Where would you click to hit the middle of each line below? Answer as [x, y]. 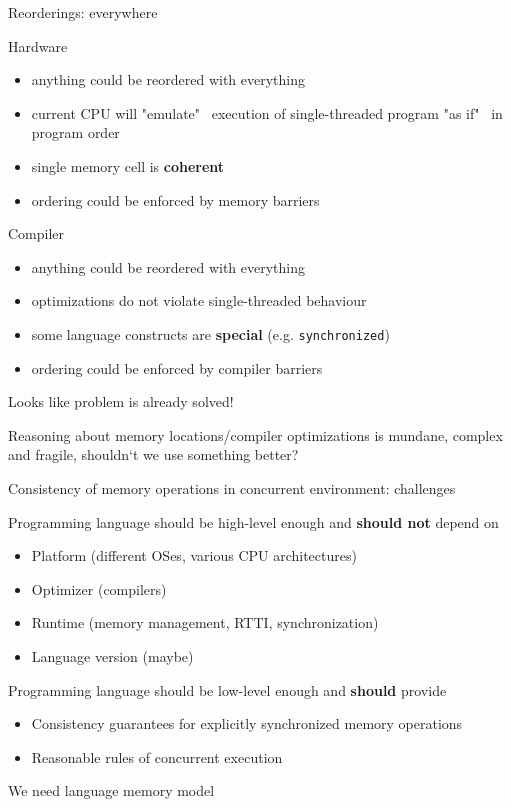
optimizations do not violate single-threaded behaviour [199, 300]
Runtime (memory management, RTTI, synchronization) [205, 622]
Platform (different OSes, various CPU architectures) [194, 555]
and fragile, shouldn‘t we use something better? [153, 454]
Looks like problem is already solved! [121, 401]
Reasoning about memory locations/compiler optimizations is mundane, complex [255, 434]
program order [75, 132]
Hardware [38, 45]
